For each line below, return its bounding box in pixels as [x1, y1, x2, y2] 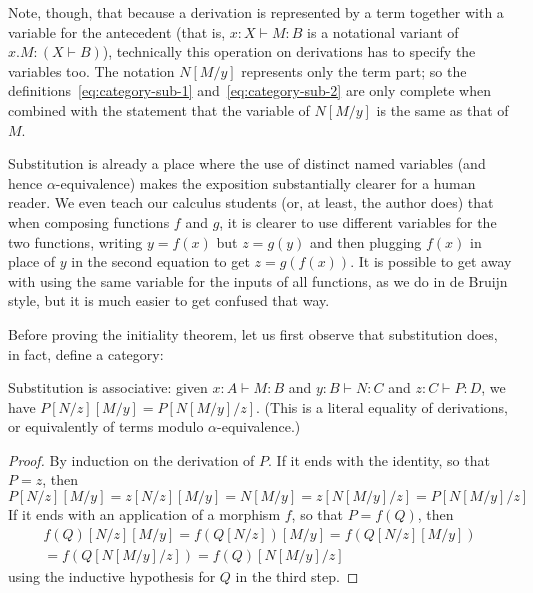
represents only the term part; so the [241, 60, 467, 81]
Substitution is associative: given [8, 377, 208, 398]
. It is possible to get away [350, 251, 512, 272]
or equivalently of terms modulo [8, 416, 204, 437]
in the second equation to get [71, 251, 250, 272]
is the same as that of [376, 99, 509, 120]
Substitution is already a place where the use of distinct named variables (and [8, 153, 486, 174]
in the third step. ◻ [235, 565, 359, 586]
